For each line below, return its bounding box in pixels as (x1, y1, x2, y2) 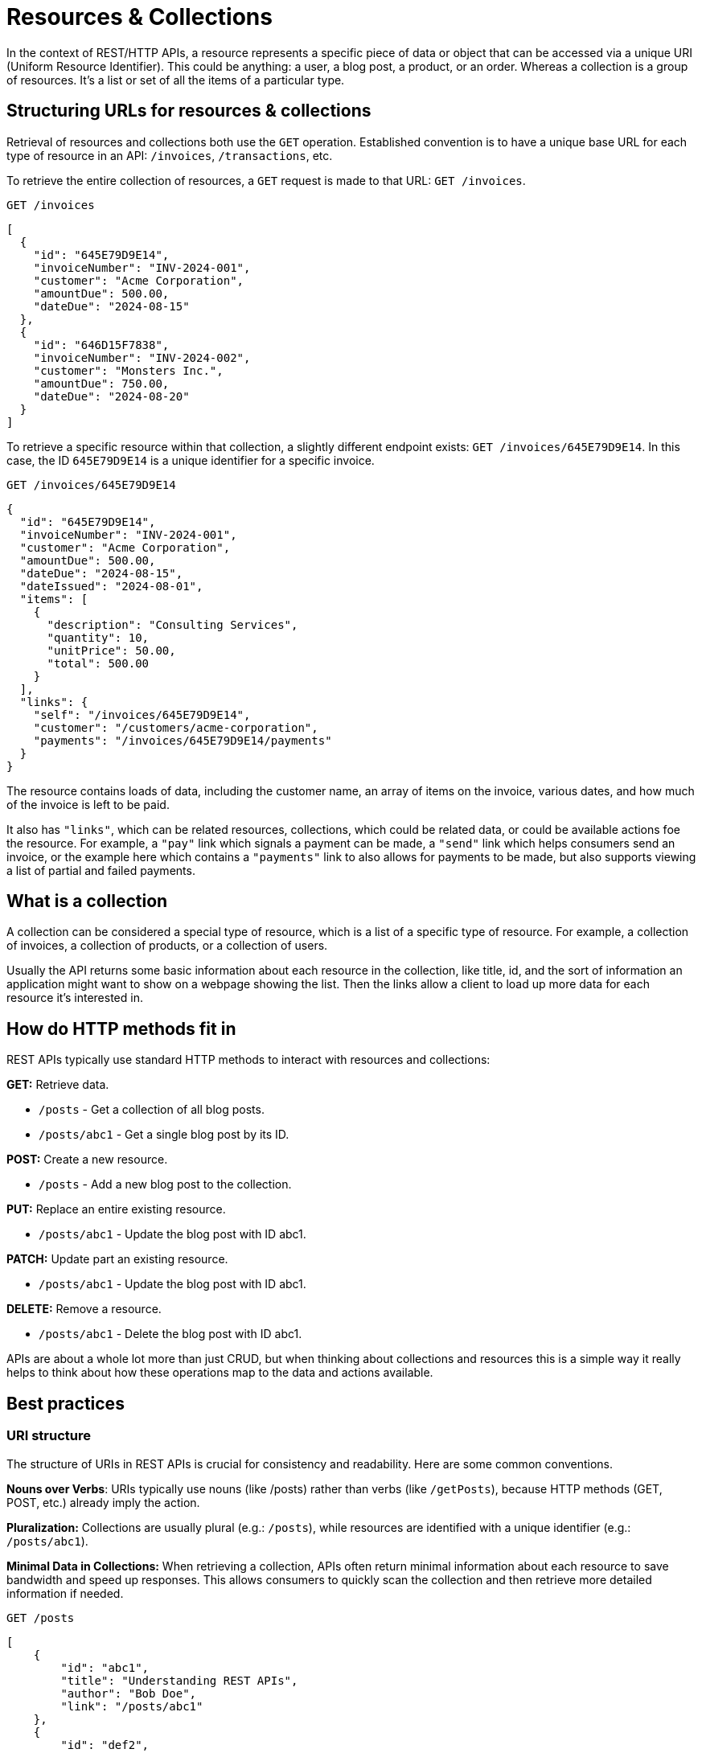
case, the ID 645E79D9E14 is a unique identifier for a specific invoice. (6, 453, 375, 467)
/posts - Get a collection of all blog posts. (39, 1102, 265, 1117)
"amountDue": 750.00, (33, 376, 170, 390)
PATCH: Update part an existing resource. (6, 1252, 228, 1267)
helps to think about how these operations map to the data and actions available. (6, 1365, 433, 1380)
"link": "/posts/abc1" (60, 1699, 203, 1713)
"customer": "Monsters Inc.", (33, 363, 224, 377)
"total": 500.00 (47, 656, 150, 670)
